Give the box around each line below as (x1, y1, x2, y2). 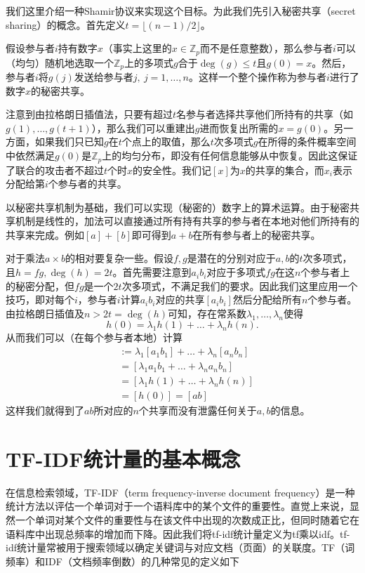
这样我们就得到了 (6, 403, 84, 418)
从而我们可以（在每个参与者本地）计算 (6, 330, 182, 345)
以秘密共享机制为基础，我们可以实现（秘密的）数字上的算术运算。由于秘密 (6, 199, 350, 214)
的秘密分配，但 (6, 278, 74, 293)
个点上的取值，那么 (121, 134, 211, 149)
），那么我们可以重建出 (91, 120, 195, 135)
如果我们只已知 (34, 134, 104, 149)
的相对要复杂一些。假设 (65, 251, 173, 265)
